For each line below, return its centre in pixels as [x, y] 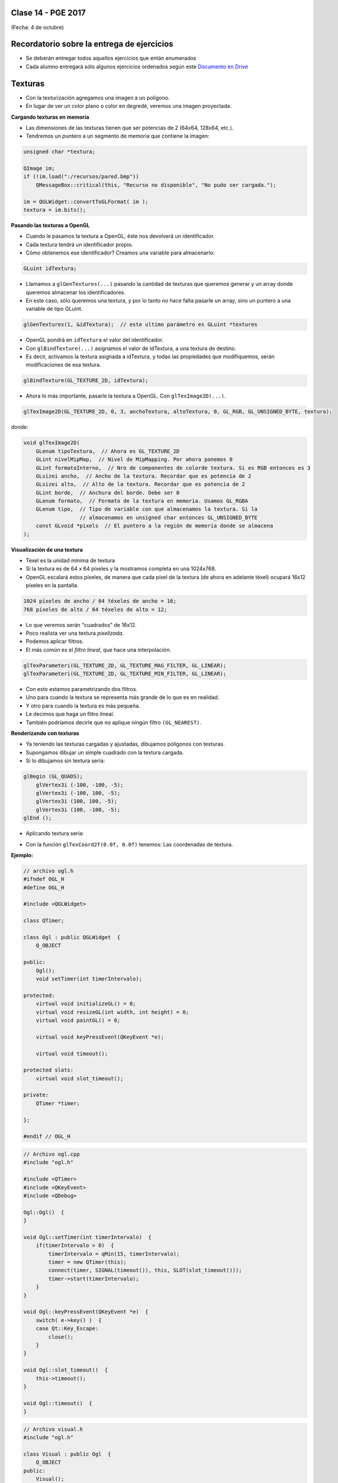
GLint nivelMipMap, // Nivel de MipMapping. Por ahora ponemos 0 [134, 459]
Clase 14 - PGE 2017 [48, 13]
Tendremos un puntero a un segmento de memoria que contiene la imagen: [118, 136]
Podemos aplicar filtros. [55, 641]
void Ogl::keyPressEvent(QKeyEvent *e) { [86, 1312]
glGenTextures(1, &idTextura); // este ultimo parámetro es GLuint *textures [140, 324]
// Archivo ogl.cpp [51, 1154]
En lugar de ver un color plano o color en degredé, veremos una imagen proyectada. [129, 106]
